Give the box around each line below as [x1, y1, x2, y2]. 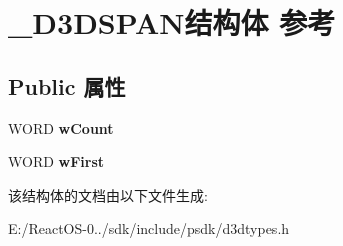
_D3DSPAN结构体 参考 [8, 2, 336, 43]
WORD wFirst [8, 151, 105, 172]
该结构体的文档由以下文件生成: [8, 184, 208, 205]
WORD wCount [8, 117, 114, 138]
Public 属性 [8, 70, 126, 101]
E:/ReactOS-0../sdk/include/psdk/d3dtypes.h [8, 218, 290, 239]
